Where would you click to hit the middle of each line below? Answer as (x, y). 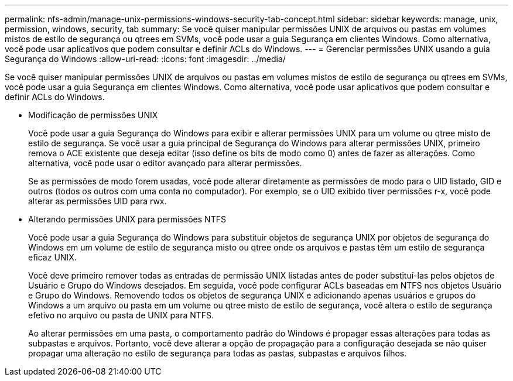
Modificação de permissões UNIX (93, 115)
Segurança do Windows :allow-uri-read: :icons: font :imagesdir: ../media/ (145, 59)
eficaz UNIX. (52, 257)
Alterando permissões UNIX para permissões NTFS (127, 219)
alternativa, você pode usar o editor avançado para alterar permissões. (165, 163)
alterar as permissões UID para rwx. (98, 201)
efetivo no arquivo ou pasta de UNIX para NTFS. (121, 315)
